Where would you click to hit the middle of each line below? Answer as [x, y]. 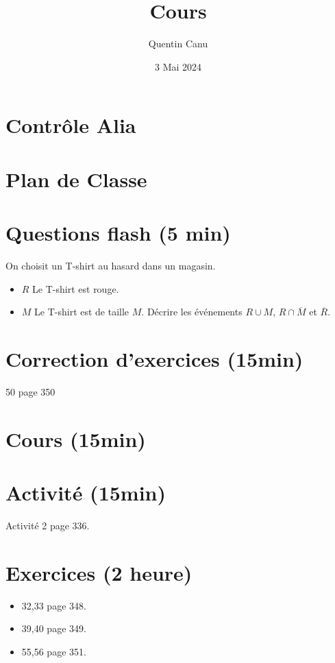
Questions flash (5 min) [118, 233]
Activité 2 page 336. [48, 525]
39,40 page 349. [54, 628]
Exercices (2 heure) [99, 572]
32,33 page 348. [54, 605]
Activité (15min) [86, 493]
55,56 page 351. [54, 651]
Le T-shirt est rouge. [76, 288]
